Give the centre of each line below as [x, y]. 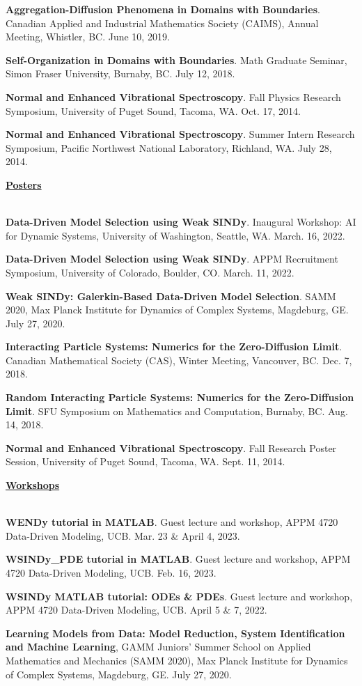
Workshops [33, 485]
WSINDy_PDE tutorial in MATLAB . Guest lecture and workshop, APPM [178, 559]
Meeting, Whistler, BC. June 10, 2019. [88, 37]
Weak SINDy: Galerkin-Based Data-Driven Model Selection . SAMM [171, 296]
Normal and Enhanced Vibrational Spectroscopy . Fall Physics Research [173, 96]
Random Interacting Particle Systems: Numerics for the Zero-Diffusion [180, 397]
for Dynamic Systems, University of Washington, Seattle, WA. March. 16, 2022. [175, 235]
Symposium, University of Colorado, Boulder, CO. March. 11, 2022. [150, 272]
